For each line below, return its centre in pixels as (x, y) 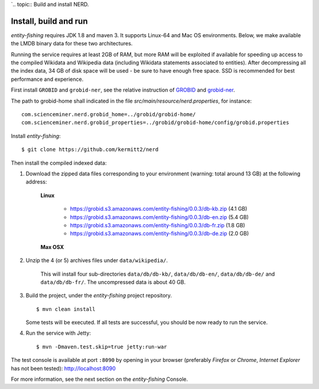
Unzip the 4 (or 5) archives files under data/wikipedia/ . (97, 260)
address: (36, 182)
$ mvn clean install (66, 309)
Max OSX (52, 247)
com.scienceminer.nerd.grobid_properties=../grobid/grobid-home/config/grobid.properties (155, 123)
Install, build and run (49, 21)
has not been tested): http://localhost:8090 (64, 368)
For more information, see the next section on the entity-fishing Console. (100, 379)
